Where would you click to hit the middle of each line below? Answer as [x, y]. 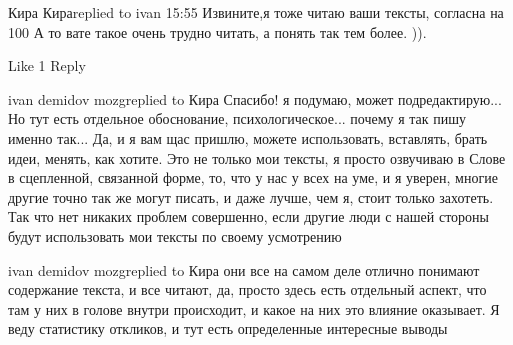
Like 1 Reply [47, 65]
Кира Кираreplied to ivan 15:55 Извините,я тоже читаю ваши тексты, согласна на [256, 12]
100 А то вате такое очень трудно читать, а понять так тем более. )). [217, 31]
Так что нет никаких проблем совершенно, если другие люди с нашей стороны [248, 216]
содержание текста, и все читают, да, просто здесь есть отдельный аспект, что [247, 289]
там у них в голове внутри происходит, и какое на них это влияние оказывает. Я [254, 308]
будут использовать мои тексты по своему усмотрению [175, 235]
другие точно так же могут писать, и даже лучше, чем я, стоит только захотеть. [251, 196]
